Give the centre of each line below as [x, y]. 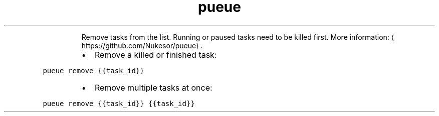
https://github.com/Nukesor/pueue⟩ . [142, 45]
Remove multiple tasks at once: [153, 87]
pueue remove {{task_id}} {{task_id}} [119, 103]
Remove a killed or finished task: [156, 55]
